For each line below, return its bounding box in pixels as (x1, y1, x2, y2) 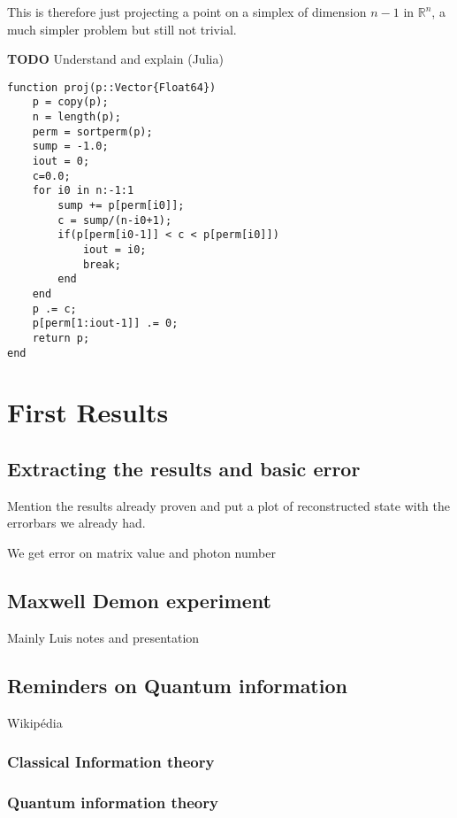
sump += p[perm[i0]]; (57, 199, 185, 212)
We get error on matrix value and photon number (7, 544, 276, 562)
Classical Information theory (7, 751, 215, 773)
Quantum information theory (7, 791, 218, 813)
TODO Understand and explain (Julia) (7, 50, 224, 68)
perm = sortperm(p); (32, 125, 153, 138)
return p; (32, 331, 90, 344)
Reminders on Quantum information (7, 671, 347, 698)
